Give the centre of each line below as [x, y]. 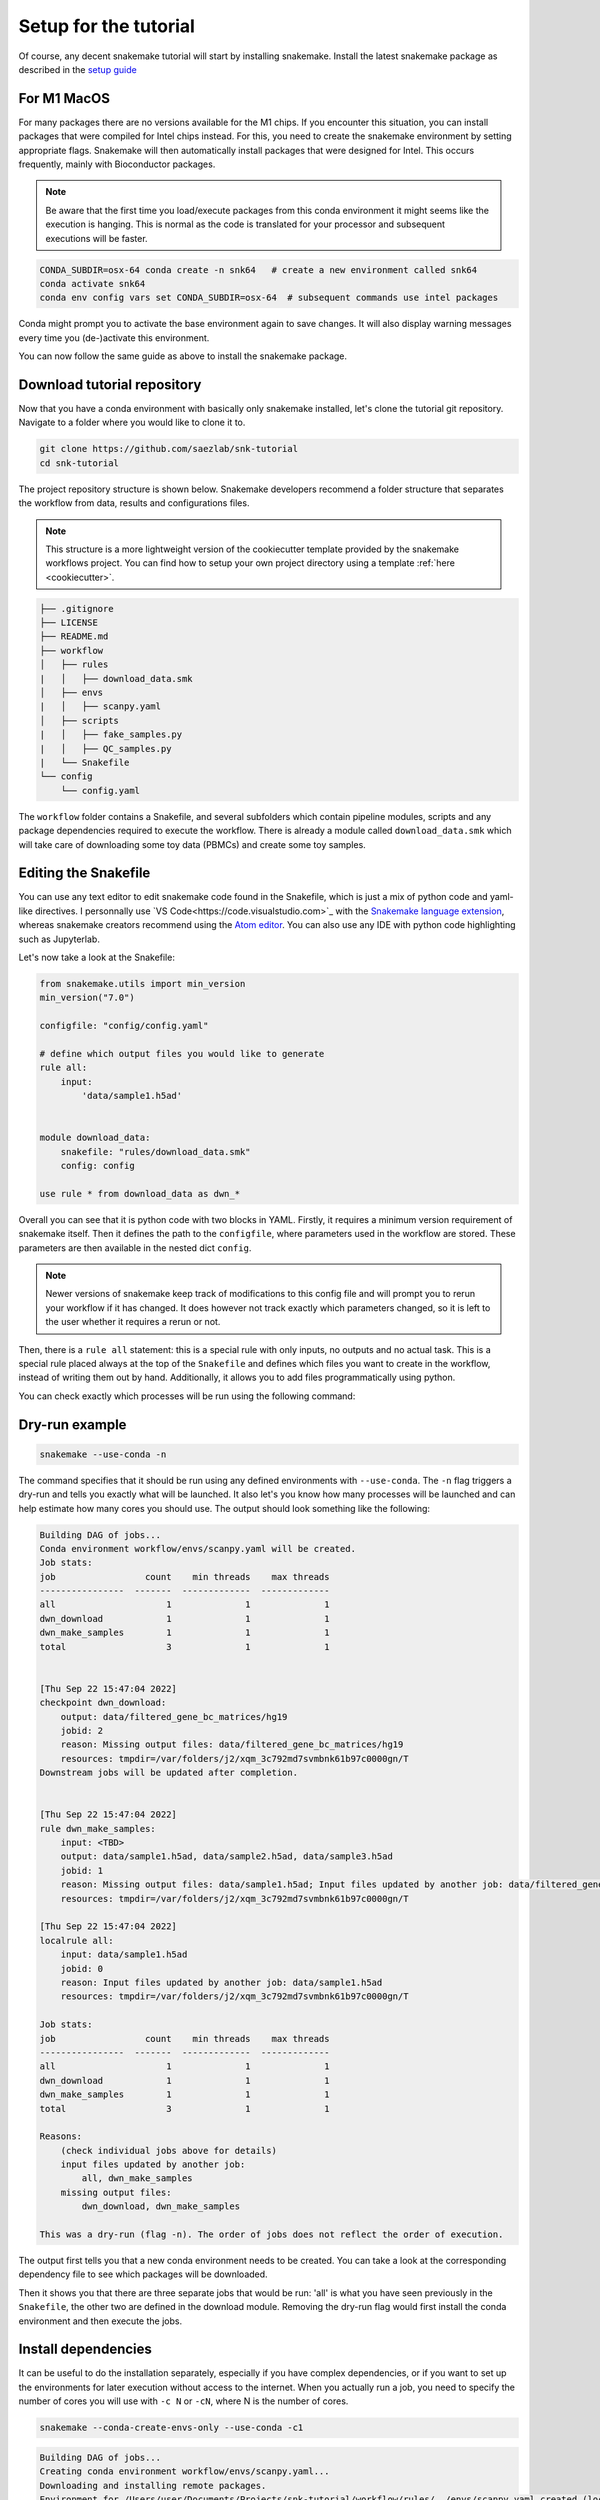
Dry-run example [72, 1424]
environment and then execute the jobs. [100, 2321]
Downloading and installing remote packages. [153, 2485]
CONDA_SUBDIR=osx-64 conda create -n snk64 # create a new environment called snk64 [258, 269]
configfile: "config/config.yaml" [124, 1026]
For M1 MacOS [64, 98]
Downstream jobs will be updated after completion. [169, 1773]
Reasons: [61, 2136]
